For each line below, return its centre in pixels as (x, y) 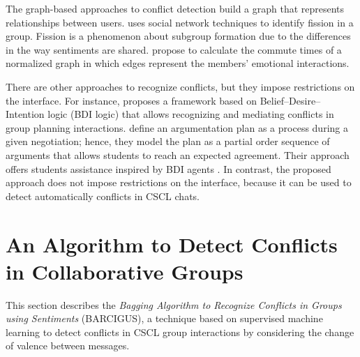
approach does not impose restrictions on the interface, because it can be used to (179, 182)
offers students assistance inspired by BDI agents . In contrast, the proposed (168, 168)
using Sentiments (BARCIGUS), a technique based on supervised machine (164, 318)
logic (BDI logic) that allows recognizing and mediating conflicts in (191, 114)
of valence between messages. (68, 345)
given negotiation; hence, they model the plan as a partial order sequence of (168, 141)
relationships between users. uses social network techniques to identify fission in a (180, 22)
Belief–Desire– (290, 100)
